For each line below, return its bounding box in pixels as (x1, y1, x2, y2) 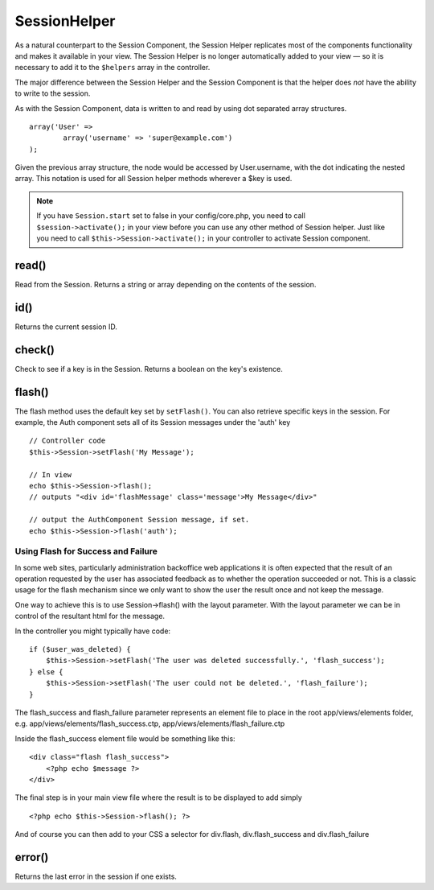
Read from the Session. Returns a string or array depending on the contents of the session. (14, 279, 317, 289)
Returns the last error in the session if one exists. (14, 871, 177, 881)
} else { (29, 667, 63, 676)
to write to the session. (14, 89, 91, 98)
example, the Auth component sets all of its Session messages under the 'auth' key (14, 418, 291, 427)
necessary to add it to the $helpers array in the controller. (14, 63, 211, 72)
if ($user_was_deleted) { (29, 645, 132, 654)
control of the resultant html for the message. (14, 612, 165, 621)
